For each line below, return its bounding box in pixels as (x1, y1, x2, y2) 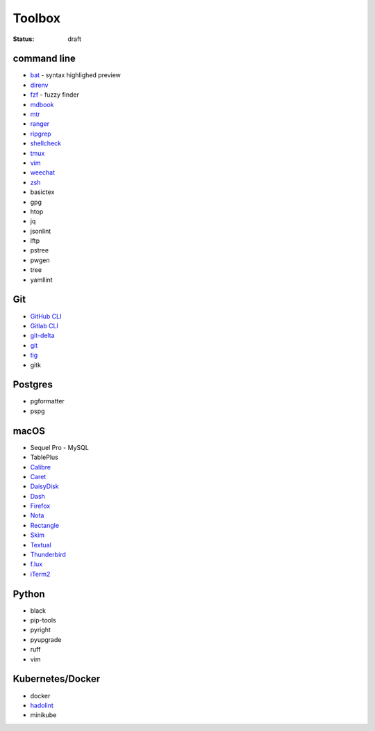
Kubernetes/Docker (12, 673, 101, 685)
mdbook (30, 100, 54, 109)
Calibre (30, 463, 51, 471)
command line (12, 53, 76, 65)
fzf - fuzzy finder (30, 90, 80, 99)
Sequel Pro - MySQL (30, 443, 90, 451)
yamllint (30, 275, 53, 284)
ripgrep (30, 129, 51, 138)
